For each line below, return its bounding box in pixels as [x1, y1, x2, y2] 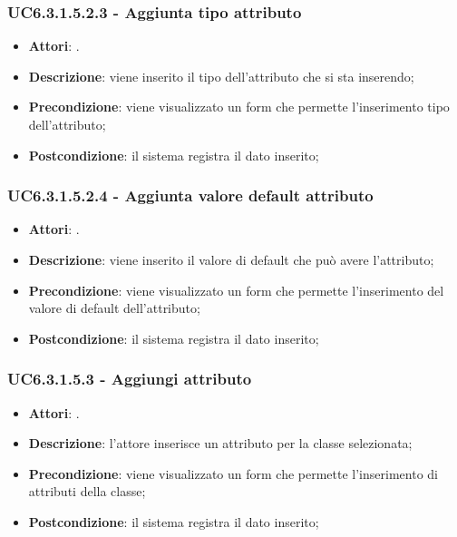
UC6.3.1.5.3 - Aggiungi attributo [7, 367, 252, 390]
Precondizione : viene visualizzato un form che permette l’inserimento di [28, 464, 438, 483]
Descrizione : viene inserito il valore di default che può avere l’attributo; [28, 250, 434, 268]
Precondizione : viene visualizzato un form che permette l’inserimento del [28, 280, 444, 299]
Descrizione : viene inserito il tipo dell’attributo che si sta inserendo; [28, 66, 414, 85]
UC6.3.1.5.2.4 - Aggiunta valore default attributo [7, 184, 374, 207]
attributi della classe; [28, 482, 146, 501]
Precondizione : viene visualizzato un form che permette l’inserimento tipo [28, 97, 450, 116]
